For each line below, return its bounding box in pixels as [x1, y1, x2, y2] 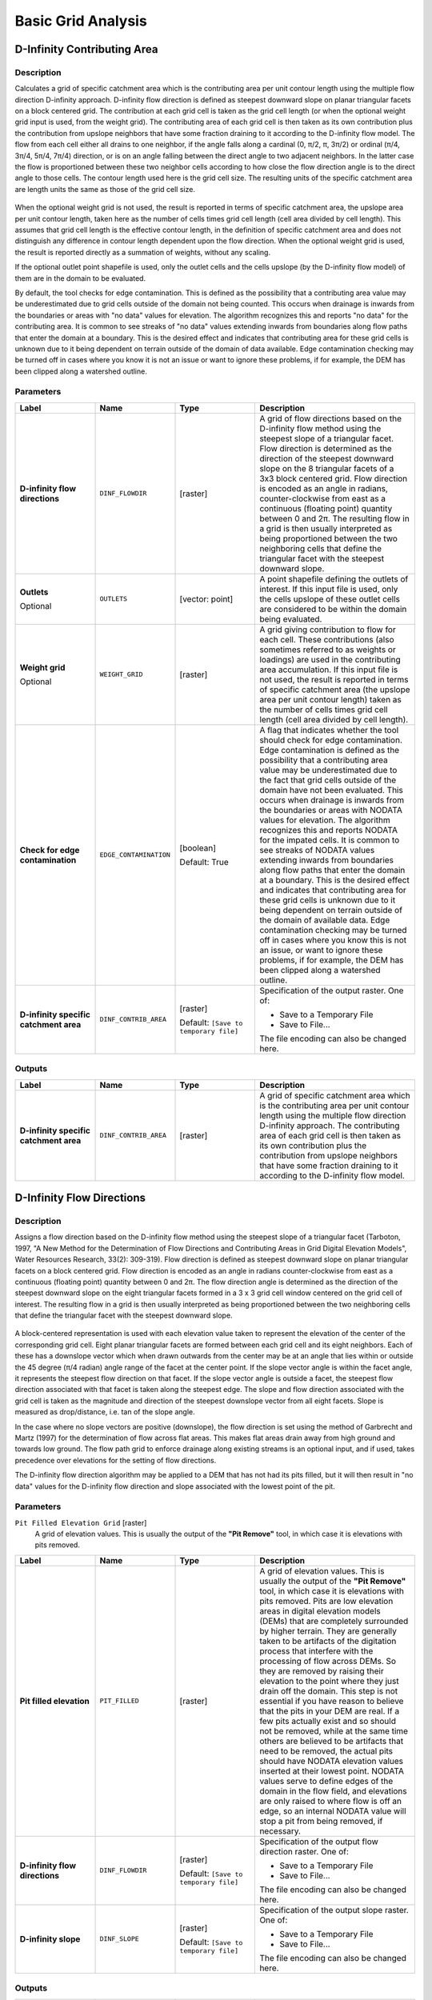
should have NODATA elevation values [259, 1755, 404, 1766]
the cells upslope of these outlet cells [259, 593, 400, 604]
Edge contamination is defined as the [259, 744, 400, 755]
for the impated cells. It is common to [259, 834, 400, 846]
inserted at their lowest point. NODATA [259, 1765, 404, 1776]
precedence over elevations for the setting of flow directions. [14, 1455, 217, 1465]
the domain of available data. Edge [259, 914, 390, 926]
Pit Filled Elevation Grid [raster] [14, 1518, 147, 1527]
